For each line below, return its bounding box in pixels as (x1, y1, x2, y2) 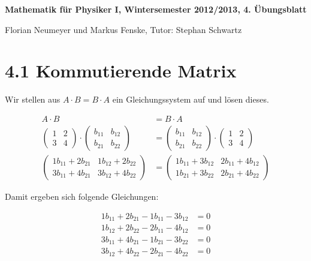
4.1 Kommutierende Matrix (5, 58, 237, 83)
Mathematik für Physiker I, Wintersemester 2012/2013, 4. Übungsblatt (5, 3, 307, 15)
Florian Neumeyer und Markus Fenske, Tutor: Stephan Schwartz (5, 23, 242, 35)
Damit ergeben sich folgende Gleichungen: (5, 190, 159, 202)
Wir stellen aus (5, 93, 61, 106)
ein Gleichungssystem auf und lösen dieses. (112, 93, 269, 106)
